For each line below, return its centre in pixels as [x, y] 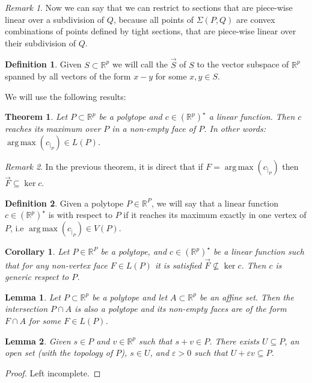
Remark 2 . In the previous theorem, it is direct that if [104, 166]
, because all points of [154, 19]
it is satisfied [178, 265]
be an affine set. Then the [246, 297]
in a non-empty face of [154, 129]
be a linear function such [259, 251]
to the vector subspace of [243, 64]
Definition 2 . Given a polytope [64, 203]
